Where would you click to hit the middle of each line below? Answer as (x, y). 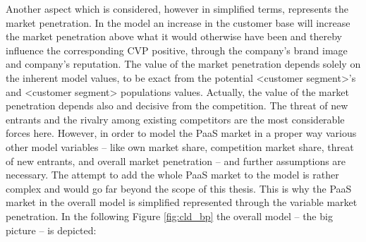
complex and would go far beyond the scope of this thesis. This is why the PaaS (179, 188)
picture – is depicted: (51, 230)
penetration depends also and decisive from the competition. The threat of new (177, 105)
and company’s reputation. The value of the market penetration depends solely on (183, 64)
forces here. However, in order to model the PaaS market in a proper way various (181, 133)
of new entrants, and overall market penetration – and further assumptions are (176, 161)
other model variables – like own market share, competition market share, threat (180, 146)
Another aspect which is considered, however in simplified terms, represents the (177, 8)
